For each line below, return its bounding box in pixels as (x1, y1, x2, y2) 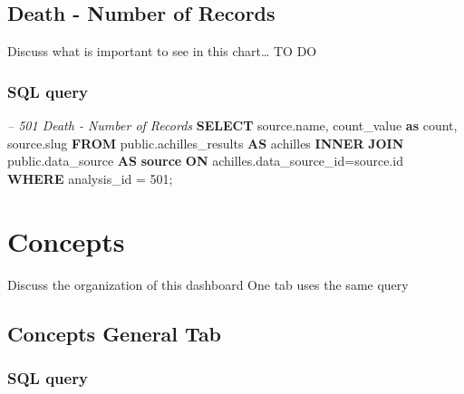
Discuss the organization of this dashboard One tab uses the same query (7, 274, 409, 293)
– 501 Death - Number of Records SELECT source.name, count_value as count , (7, 116, 458, 135)
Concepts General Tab (7, 319, 222, 347)
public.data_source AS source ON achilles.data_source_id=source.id (7, 151, 403, 170)
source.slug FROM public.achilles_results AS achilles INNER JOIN (7, 133, 404, 152)
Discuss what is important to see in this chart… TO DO (7, 42, 317, 61)
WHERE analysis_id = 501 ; (7, 168, 173, 187)
